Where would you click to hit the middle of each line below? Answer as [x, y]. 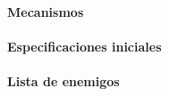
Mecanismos [46, 11]
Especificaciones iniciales [84, 46]
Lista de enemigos [63, 80]
